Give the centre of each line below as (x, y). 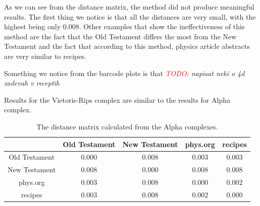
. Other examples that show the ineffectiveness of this (162, 26)
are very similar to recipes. (45, 56)
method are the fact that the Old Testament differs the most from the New (120, 36)
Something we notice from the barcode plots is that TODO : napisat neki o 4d (124, 73)
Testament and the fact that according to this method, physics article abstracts (127, 46)
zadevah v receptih (32, 83)
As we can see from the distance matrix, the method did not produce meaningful (129, 7)
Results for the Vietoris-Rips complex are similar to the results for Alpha (117, 99)
